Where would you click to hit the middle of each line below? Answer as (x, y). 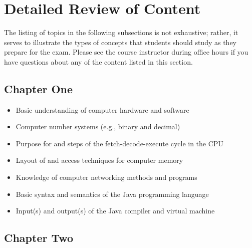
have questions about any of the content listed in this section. (98, 61)
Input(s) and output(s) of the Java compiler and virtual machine (115, 211)
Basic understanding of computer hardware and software (102, 109)
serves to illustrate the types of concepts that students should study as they (120, 42)
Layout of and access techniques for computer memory (99, 160)
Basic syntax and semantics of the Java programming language (112, 194)
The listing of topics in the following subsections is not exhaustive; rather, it (121, 32)
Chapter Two (39, 238)
